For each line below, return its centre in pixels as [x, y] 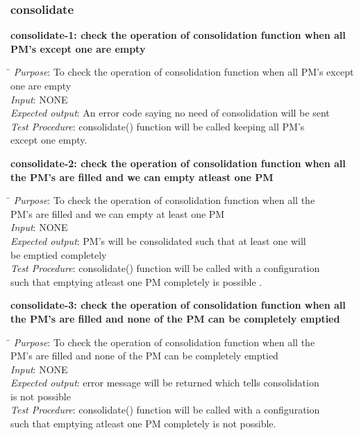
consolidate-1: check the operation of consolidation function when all [178, 35]
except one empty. [49, 140]
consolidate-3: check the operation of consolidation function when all [178, 305]
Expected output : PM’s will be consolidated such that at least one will [158, 240]
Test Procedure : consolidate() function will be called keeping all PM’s [158, 126]
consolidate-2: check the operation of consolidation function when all [178, 163]
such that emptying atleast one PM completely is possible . [136, 281]
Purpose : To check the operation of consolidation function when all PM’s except [184, 72]
